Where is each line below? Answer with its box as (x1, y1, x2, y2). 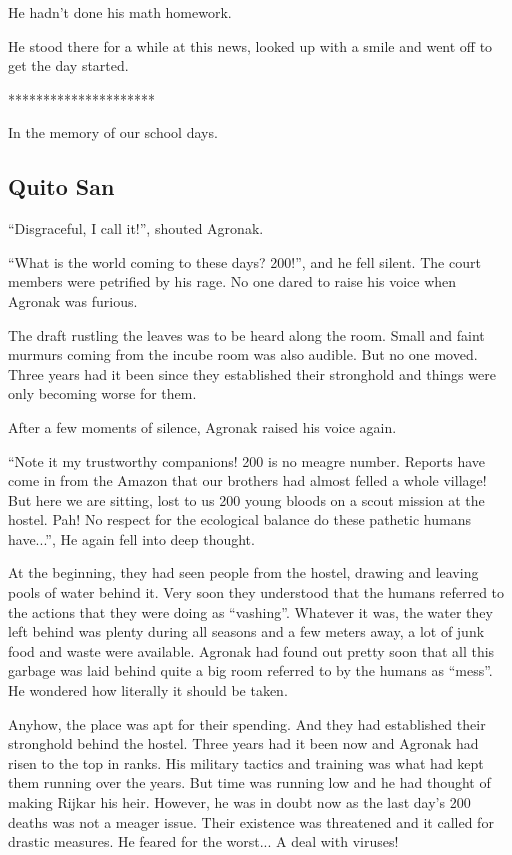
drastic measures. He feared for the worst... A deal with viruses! (8, 831, 399, 852)
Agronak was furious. (8, 290, 138, 311)
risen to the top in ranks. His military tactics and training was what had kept (8, 752, 484, 773)
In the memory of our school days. (8, 122, 218, 143)
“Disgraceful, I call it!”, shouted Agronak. (8, 218, 264, 239)
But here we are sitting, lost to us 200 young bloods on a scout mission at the (8, 489, 485, 510)
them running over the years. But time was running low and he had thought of (8, 772, 491, 793)
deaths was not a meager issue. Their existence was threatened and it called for (8, 811, 494, 832)
